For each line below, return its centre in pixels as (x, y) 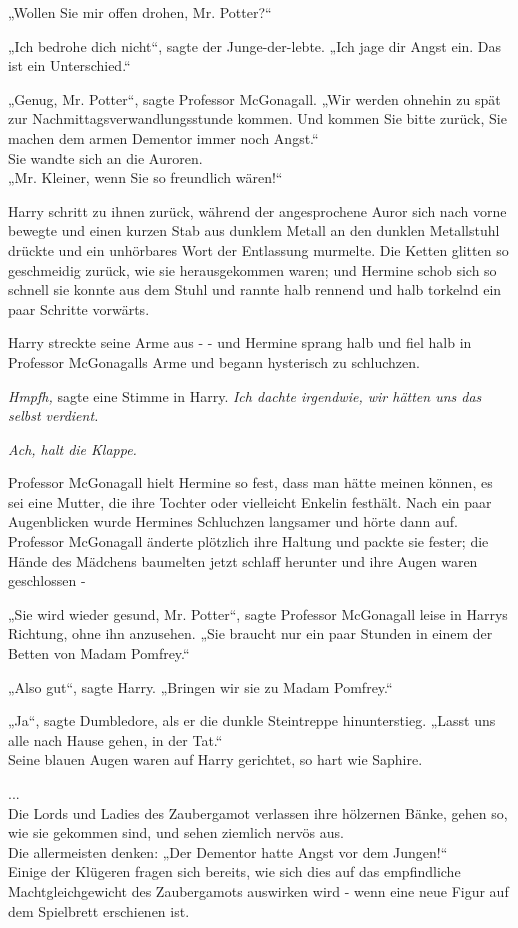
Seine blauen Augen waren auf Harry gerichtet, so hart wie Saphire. (215, 759)
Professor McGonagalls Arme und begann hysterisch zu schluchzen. (214, 361)
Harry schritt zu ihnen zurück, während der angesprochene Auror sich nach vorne (257, 210)
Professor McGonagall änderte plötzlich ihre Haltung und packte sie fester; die (248, 541)
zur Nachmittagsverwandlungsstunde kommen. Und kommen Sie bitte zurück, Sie (257, 118)
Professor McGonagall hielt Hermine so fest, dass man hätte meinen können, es (250, 482)
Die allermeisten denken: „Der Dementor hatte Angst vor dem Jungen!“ (228, 851)
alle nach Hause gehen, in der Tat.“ (115, 739)
